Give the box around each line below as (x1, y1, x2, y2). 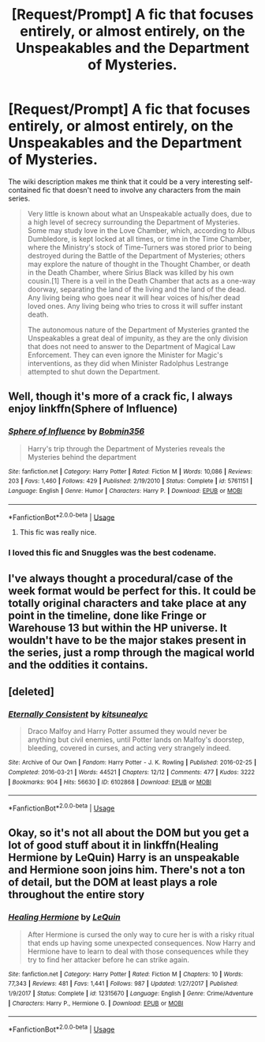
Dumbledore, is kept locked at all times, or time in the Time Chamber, (27, 234, 252, 243)
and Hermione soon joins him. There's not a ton (8, 863, 246, 877)
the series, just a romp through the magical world (8, 645, 255, 659)
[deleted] (8, 685, 55, 698)
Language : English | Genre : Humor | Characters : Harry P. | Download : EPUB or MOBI (8, 487, 243, 495)
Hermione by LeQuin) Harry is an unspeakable (8, 851, 240, 864)
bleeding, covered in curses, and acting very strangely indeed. (27, 743, 231, 753)
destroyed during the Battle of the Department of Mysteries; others (27, 250, 246, 260)
